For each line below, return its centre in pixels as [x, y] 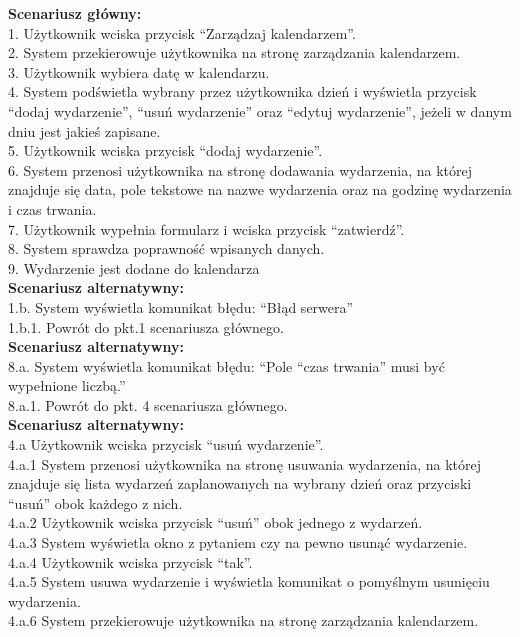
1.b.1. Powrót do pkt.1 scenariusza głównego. [146, 326]
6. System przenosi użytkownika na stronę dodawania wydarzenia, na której [240, 169]
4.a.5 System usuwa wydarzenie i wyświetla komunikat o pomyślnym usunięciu [249, 581]
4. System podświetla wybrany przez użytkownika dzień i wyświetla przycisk [242, 91]
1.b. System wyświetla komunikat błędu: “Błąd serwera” [181, 306]
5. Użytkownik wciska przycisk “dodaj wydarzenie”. [165, 150]
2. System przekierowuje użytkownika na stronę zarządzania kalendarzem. [234, 52]
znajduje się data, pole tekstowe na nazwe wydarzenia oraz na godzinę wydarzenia [260, 189]
